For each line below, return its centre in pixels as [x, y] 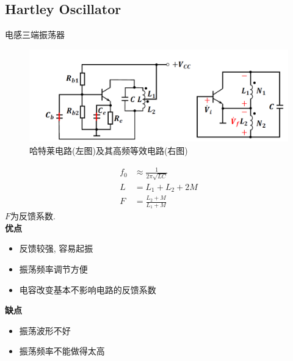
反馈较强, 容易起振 [56, 248]
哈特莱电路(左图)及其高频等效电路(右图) [109, 150]
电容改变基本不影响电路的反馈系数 [88, 289]
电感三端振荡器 [35, 35]
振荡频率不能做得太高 [62, 351]
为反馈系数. [33, 216]
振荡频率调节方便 [53, 269]
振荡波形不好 [45, 330]
